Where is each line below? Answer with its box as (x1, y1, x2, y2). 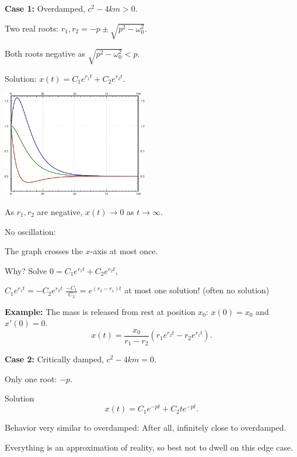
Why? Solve (5, 264, 47, 276)
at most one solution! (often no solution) (124, 284, 270, 296)
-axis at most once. (90, 245, 158, 257)
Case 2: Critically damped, (5, 353, 104, 365)
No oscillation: (5, 225, 56, 237)
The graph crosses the (5, 245, 83, 257)
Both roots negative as (5, 47, 86, 59)
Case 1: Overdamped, (5, 2, 85, 14)
